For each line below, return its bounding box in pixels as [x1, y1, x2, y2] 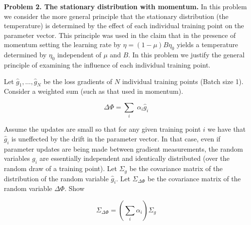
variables [4, 153, 30, 163]
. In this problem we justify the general [128, 50, 245, 60]
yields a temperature [177, 39, 238, 50]
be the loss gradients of [43, 76, 113, 86]
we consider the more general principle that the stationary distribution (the [4, 11, 229, 21]
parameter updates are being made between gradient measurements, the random [4, 143, 243, 154]
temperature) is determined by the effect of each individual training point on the [4, 20, 244, 31]
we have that [207, 124, 246, 134]
